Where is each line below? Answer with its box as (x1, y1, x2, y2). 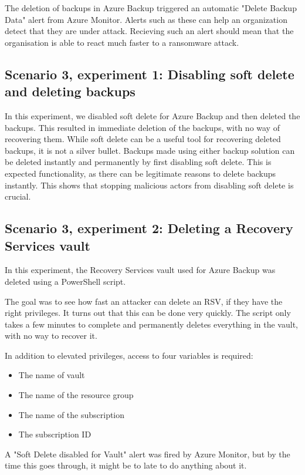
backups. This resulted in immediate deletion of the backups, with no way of (5, 121, 280, 133)
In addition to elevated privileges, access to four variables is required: (5, 349, 253, 361)
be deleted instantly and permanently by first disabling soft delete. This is (5, 156, 272, 168)
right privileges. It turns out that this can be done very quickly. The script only (5, 306, 291, 319)
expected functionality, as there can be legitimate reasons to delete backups (5, 167, 276, 179)
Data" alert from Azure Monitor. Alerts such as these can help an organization (5, 13, 287, 25)
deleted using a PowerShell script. (5, 275, 126, 287)
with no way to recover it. (5, 329, 97, 342)
